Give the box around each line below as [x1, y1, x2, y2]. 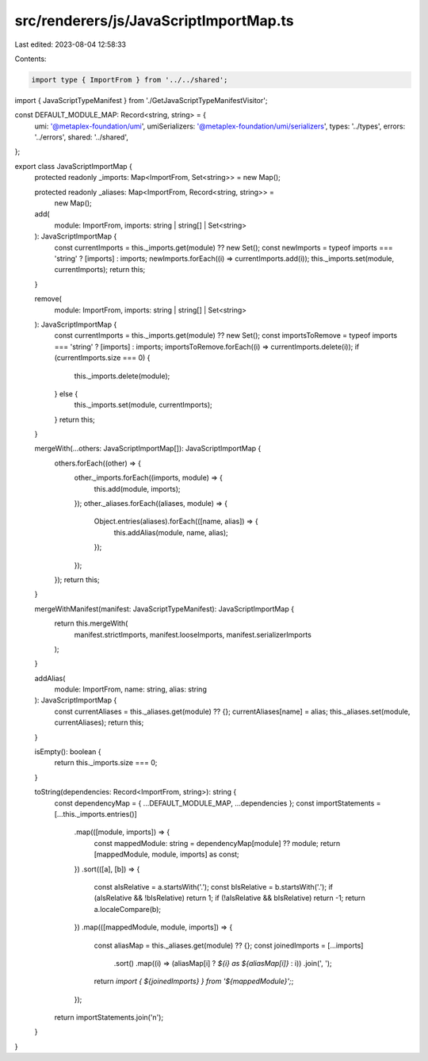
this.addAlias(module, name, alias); [113, 527, 229, 537]
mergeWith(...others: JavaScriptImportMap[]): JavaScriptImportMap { [34, 444, 262, 454]
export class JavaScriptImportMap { [14, 161, 132, 170]
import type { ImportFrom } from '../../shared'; [31, 75, 228, 84]
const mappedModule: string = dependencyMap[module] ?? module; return [94, 838, 341, 848]
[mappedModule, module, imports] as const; [94, 849, 239, 860]
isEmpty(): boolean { [34, 747, 102, 756]
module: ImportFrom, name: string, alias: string [54, 684, 208, 694]
